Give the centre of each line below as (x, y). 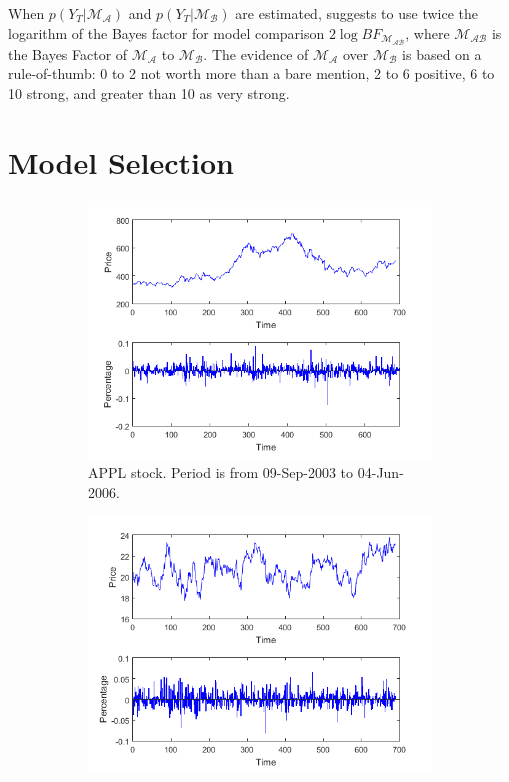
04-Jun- (380, 472)
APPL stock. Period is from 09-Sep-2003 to (221, 472)
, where (427, 32)
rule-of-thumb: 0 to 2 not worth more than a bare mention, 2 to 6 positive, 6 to (251, 73)
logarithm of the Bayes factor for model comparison (166, 32)
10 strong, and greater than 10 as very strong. (149, 92)
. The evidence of (256, 53)
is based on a (442, 53)
